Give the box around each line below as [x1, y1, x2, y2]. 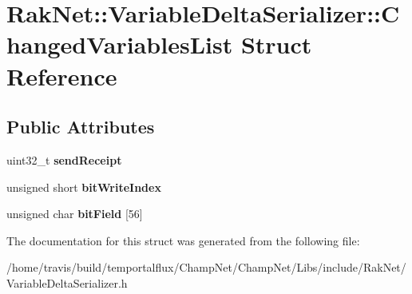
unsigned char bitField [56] [6, 205, 143, 222]
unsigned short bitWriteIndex [6, 178, 161, 195]
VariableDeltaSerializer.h [6, 274, 128, 291]
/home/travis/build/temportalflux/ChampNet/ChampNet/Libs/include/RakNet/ [6, 259, 406, 276]
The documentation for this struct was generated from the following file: [6, 232, 360, 248]
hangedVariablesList [6, 28, 233, 61]
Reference [6, 59, 117, 92]
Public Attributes [6, 114, 155, 139]
